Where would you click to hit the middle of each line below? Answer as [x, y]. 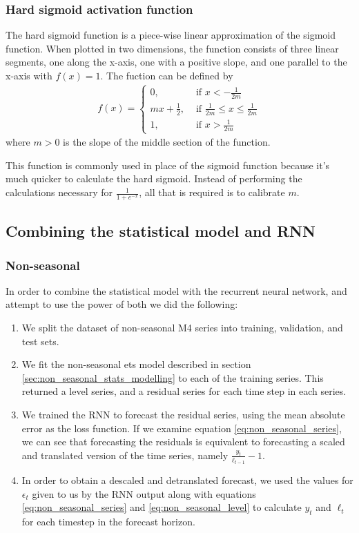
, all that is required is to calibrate [212, 192]
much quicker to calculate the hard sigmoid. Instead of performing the [154, 178]
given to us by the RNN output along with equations [144, 493]
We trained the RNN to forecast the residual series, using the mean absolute [183, 414]
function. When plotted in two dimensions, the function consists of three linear [172, 48]
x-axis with [29, 75]
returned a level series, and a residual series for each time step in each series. [184, 391]
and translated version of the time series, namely [125, 455]
